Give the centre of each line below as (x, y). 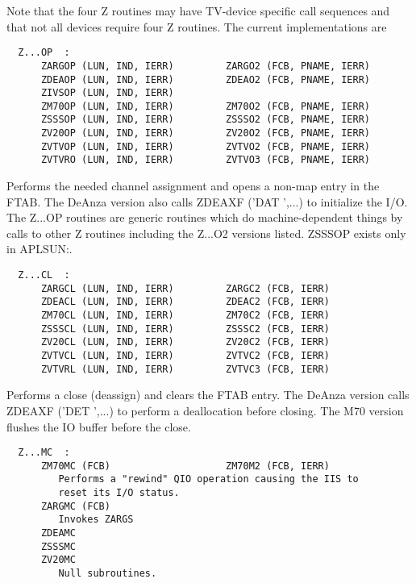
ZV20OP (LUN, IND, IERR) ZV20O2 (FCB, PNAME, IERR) (206, 133)
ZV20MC (58, 560)
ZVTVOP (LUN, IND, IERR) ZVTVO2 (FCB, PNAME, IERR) (206, 146)
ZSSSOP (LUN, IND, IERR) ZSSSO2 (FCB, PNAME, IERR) (206, 120)
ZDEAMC (58, 533)
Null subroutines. (108, 573)
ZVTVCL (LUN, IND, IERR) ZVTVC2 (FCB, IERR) (185, 356)
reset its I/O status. (119, 493)
